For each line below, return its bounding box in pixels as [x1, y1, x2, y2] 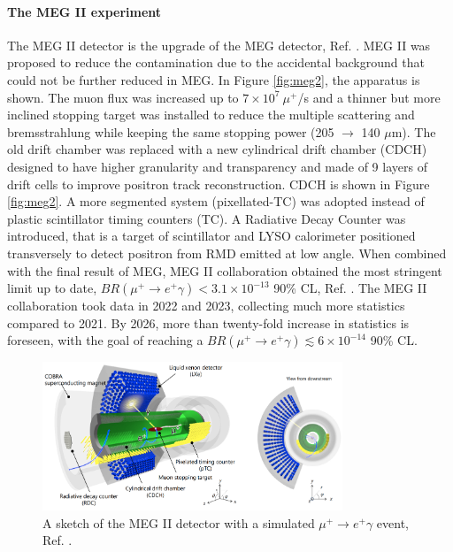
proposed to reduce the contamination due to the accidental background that [7, 53, 425, 72]
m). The [391, 122, 436, 141]
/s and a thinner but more [297, 88, 441, 106]
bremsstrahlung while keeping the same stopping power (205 [7, 122, 334, 141]
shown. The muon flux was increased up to [7, 88, 239, 106]
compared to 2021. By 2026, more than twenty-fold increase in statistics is [7, 313, 410, 332]
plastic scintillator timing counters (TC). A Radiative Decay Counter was [7, 209, 406, 227]
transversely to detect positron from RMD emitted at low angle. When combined [7, 243, 447, 262]
